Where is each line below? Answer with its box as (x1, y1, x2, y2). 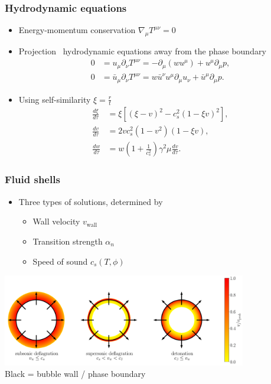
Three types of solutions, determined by (18, 195, 163, 207)
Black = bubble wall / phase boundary (5, 367, 146, 380)
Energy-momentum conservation (18, 24, 136, 36)
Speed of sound (32, 255, 88, 267)
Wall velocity (32, 215, 80, 227)
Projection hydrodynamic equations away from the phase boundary (18, 45, 266, 57)
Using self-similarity (18, 93, 91, 105)
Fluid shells (5, 172, 60, 187)
